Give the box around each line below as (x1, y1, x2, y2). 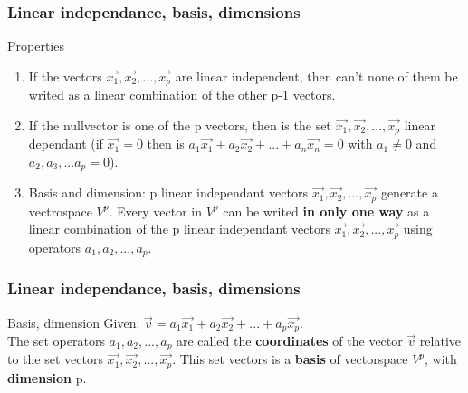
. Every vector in (109, 201, 203, 220)
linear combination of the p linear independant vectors (28, 219, 330, 238)
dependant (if (28, 134, 103, 153)
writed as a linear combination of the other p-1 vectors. (28, 85, 336, 104)
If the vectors (28, 66, 102, 85)
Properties (7, 36, 64, 55)
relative (419, 331, 462, 350)
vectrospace (28, 201, 92, 220)
